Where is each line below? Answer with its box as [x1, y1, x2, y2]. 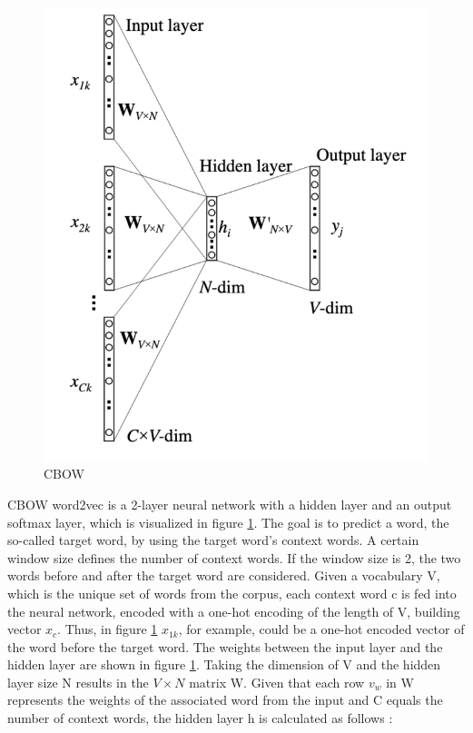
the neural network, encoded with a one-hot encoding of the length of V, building [7, 601, 460, 620]
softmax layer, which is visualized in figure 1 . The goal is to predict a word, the [7, 512, 449, 531]
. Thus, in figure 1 [57, 619, 158, 639]
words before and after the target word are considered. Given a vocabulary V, [7, 566, 440, 585]
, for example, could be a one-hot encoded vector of [178, 619, 465, 639]
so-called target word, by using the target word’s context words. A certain [7, 530, 419, 550]
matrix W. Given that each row [189, 672, 365, 691]
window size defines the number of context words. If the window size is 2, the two [7, 548, 461, 567]
